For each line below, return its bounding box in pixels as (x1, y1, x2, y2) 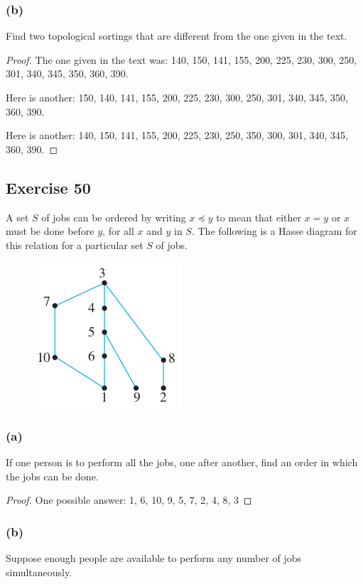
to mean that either (216, 209, 302, 224)
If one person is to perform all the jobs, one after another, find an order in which (6, 455, 358, 470)
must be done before (6, 224, 94, 238)
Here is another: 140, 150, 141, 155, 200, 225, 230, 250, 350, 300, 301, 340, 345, (6, 128, 348, 143)
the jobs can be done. (6, 468, 99, 483)
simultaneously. (6, 564, 72, 579)
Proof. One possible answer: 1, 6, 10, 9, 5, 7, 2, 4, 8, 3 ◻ (6, 492, 252, 507)
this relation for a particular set (6, 237, 143, 252)
